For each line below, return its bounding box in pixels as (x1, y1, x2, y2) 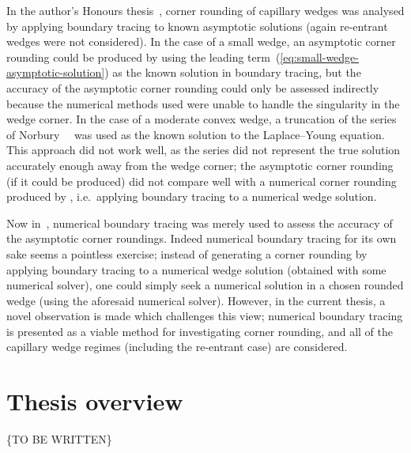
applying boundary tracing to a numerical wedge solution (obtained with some (6, 261, 386, 277)
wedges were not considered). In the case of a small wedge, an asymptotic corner (6, 33, 396, 50)
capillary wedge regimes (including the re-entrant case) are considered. (6, 338, 348, 355)
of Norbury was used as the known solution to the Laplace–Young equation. (6, 126, 385, 142)
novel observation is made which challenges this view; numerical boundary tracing (6, 308, 403, 324)
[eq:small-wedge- (280, 48, 359, 65)
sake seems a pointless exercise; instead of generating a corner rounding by (6, 245, 368, 262)
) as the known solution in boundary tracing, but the (104, 64, 361, 81)
